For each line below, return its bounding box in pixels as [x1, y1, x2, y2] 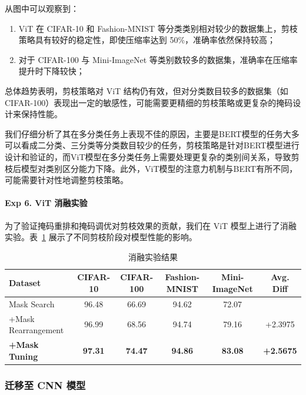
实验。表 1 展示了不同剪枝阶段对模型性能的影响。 [5, 231, 197, 243]
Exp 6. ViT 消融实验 [5, 197, 88, 209]
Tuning [9, 350, 38, 362]
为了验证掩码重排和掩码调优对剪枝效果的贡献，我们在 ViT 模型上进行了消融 [5, 219, 297, 231]
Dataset [9, 277, 41, 289]
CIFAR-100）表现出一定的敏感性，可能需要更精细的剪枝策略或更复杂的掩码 [5, 96, 293, 108]
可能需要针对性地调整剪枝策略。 [5, 174, 128, 186]
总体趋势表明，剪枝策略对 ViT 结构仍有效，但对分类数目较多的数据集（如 [5, 84, 288, 97]
